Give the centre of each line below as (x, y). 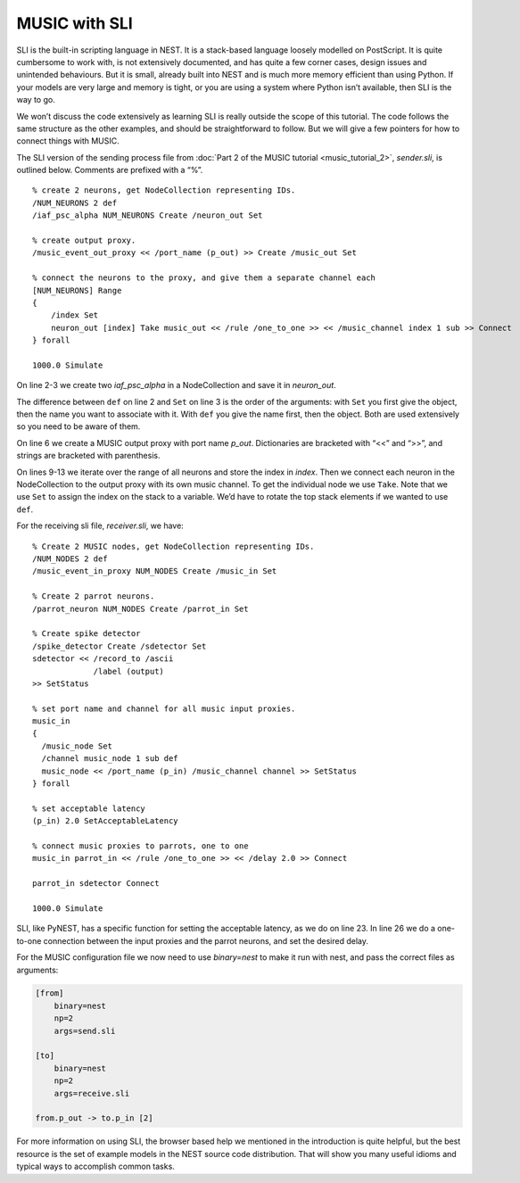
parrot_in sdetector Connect (96, 884)
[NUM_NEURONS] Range (77, 290)
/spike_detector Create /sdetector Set (120, 646)
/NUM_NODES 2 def (70, 559)
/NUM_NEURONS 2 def (75, 203)
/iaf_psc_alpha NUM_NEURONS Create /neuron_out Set (148, 215)
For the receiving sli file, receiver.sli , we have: (100, 525)
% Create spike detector (87, 634)
